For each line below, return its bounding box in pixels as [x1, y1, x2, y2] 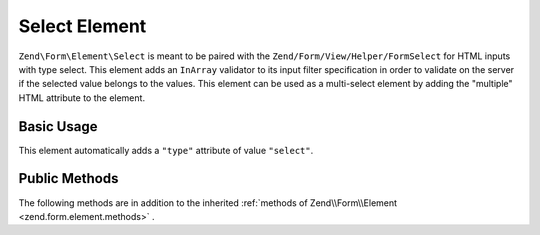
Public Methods [18, 170, 119, 187]
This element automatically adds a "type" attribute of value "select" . [18, 144, 314, 156]
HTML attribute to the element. [18, 91, 145, 104]
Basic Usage [18, 118, 98, 135]
